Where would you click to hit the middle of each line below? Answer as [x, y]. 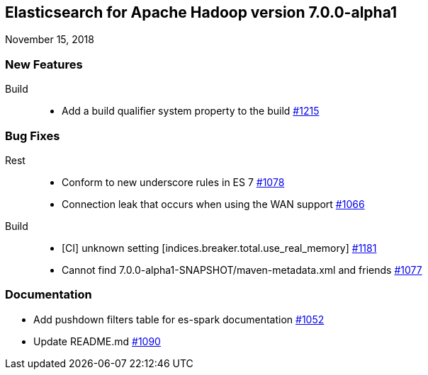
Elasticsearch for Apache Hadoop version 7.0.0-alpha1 [201, 12]
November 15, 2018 [50, 40]
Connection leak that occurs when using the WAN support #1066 [213, 204]
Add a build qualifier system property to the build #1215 [191, 111]
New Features [44, 64]
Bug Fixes [33, 135]
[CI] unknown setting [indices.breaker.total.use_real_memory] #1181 [219, 248]
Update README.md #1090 [97, 341]
